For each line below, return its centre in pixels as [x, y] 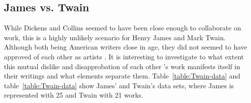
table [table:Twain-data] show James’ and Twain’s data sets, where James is [119, 85]
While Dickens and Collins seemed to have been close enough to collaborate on [123, 28]
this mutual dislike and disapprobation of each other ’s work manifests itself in [122, 66]
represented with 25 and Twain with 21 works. [74, 95]
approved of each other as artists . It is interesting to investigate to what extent [124, 56]
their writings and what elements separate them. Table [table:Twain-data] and [122, 76]
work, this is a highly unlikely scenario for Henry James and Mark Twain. [115, 37]
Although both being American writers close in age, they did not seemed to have [125, 47]
